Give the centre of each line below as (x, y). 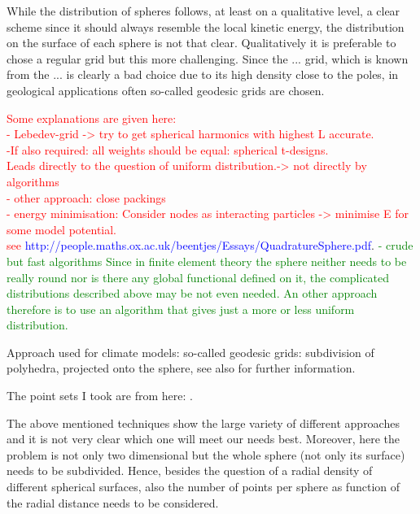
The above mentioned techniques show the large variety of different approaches (203, 423)
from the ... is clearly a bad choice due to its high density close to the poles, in (203, 74)
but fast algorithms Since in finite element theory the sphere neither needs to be (207, 261)
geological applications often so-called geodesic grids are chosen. (166, 90)
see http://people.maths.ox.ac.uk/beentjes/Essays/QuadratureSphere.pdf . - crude (210, 245)
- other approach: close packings (86, 197)
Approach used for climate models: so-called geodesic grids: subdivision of (190, 352)
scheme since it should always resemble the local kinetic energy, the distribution (206, 26)
